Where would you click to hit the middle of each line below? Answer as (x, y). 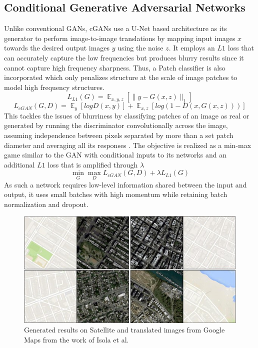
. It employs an (192, 48)
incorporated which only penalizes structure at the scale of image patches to (121, 77)
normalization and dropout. (46, 204)
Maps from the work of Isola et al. (76, 339)
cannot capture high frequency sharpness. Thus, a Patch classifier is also (115, 67)
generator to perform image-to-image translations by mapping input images (120, 38)
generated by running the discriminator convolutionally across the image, (116, 125)
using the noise (140, 48)
